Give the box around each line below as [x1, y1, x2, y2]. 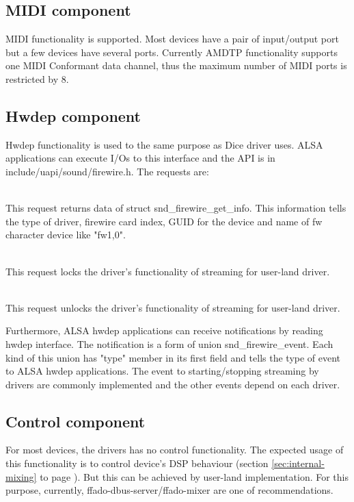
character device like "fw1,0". [5, 227, 126, 242]
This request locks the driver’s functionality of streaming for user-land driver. [5, 264, 330, 278]
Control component [5, 410, 146, 431]
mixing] [5, 469, 37, 484]
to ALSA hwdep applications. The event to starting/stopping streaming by [5, 364, 319, 378]
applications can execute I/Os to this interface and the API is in [5, 151, 275, 165]
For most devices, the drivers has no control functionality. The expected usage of [5, 442, 344, 457]
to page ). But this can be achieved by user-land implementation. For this [40, 469, 349, 484]
